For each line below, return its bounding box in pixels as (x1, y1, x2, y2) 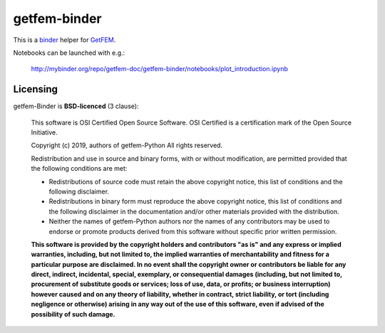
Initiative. (31, 128, 58, 137)
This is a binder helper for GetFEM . (13, 36, 116, 44)
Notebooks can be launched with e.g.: (13, 48, 125, 57)
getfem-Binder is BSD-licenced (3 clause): (13, 102, 139, 110)
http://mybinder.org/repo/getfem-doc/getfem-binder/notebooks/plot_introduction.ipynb (31, 65, 289, 73)
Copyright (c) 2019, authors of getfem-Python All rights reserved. (31, 141, 223, 149)
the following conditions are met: (31, 164, 128, 173)
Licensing (13, 83, 58, 95)
